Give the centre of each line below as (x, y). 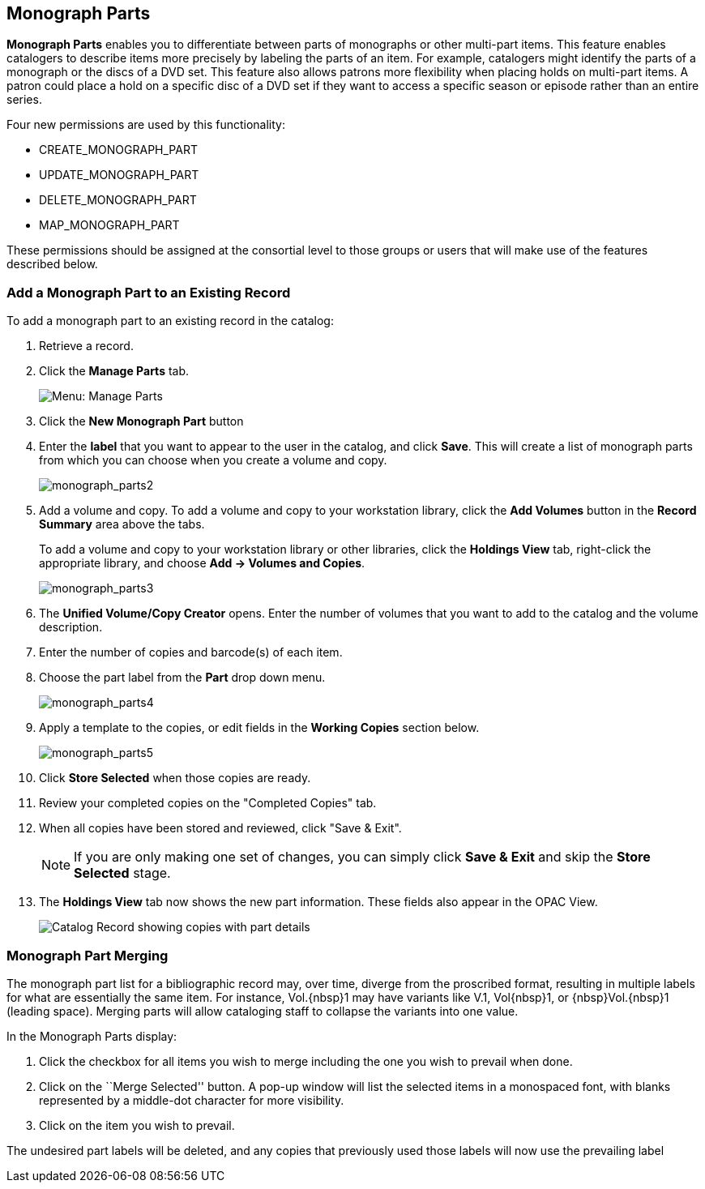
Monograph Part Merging (88, 955)
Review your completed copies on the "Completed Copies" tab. (208, 803)
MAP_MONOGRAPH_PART (109, 225)
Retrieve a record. (86, 346)
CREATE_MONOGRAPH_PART (118, 150)
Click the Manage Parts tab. (114, 371)
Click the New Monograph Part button (141, 421)
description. (71, 627)
